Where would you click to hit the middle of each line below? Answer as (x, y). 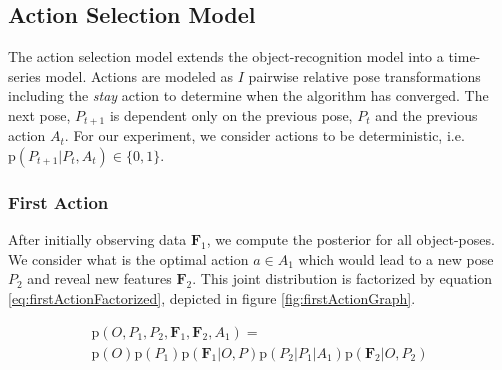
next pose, (39, 114)
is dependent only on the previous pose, (231, 114)
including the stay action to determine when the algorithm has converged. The (248, 95)
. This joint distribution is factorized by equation (342, 278)
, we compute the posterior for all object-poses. (350, 239)
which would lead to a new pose (396, 258)
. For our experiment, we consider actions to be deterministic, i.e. (264, 135)
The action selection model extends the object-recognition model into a (226, 56)
